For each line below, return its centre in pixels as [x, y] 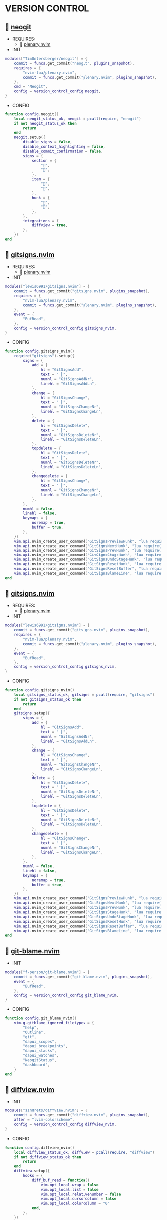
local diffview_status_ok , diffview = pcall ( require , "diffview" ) [84, 1152]
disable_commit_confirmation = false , [63, 151]
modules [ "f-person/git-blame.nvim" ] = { [48, 972]
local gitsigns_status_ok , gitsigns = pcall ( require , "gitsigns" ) [84, 695]
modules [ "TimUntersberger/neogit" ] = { [46, 59]
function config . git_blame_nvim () [41, 1018]
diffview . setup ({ [32, 1171]
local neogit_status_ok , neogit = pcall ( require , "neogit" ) [78, 119]
